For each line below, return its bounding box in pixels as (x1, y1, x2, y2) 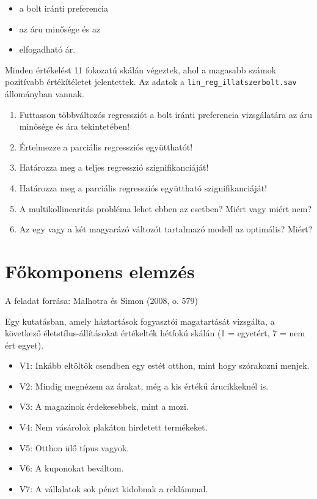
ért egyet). (5, 338, 44, 351)
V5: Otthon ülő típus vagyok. (19, 441, 129, 454)
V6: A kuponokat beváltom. (19, 462, 124, 475)
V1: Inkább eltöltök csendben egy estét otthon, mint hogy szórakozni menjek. (19, 359, 310, 372)
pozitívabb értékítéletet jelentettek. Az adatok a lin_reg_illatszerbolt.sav (5, 75, 297, 88)
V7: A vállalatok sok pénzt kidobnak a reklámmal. (19, 482, 208, 495)
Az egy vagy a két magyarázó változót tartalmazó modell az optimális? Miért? (19, 223, 313, 235)
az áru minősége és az (19, 22, 101, 35)
